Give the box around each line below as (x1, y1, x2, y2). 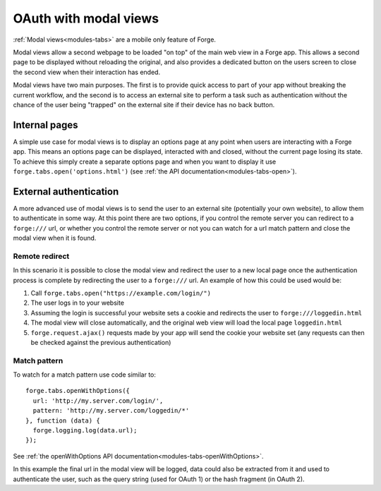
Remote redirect (13, 251, 70, 261)
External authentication (13, 186, 119, 198)
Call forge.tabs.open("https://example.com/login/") (30, 289, 212, 297)
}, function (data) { (25, 416, 100, 425)
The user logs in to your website (30, 298, 125, 307)
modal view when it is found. (13, 234, 97, 243)
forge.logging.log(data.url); (32, 427, 138, 435)
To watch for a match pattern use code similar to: (13, 370, 157, 379)
